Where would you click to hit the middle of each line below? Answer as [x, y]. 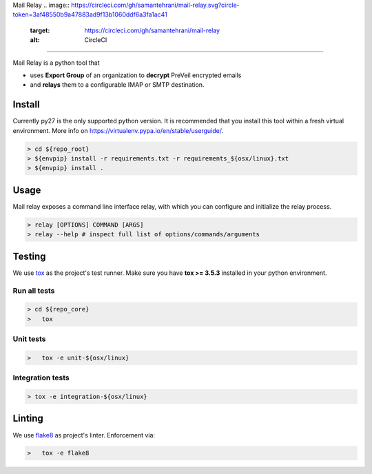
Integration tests [41, 378]
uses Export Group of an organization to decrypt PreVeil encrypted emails [136, 75]
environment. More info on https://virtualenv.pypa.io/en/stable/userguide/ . [118, 130]
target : [40, 30]
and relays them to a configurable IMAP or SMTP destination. [117, 85]
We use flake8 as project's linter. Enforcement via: [84, 435]
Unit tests [29, 339]
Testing [29, 256]
